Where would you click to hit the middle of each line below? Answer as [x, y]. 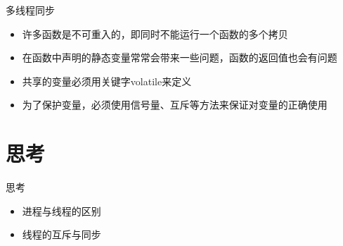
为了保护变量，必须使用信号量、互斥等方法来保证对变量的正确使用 [175, 105]
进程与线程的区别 [62, 210]
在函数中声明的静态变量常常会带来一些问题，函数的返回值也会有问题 [180, 57]
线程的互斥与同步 [62, 234]
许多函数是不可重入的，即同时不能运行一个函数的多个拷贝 [155, 33]
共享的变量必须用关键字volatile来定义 [107, 81]
